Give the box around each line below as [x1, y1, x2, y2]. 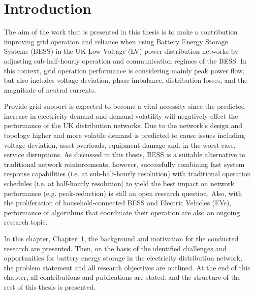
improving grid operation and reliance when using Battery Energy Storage [4, 36, 228, 46]
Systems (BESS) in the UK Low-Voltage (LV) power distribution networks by [4, 46, 239, 56]
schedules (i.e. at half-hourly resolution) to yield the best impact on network [4, 178, 234, 189]
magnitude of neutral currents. [4, 84, 96, 95]
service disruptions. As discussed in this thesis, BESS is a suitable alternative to [4, 149, 246, 160]
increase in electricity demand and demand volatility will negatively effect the [4, 110, 238, 121]
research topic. [4, 217, 48, 227]
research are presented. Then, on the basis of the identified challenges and [4, 243, 227, 253]
